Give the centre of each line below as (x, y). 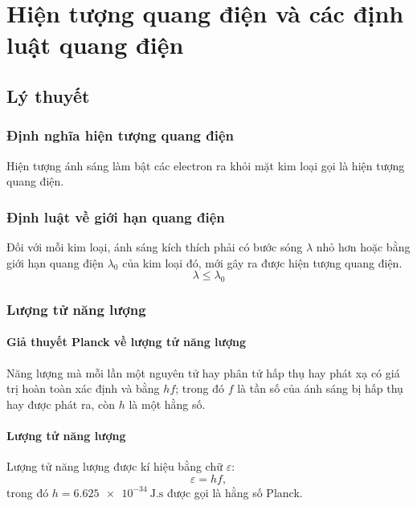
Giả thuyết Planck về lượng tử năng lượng (126, 342)
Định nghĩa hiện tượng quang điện (121, 135)
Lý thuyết (48, 95)
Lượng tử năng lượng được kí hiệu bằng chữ (114, 466)
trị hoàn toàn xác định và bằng (83, 388)
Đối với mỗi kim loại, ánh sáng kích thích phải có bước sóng (155, 246)
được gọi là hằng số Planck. (235, 492)
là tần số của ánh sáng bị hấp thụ (320, 388)
